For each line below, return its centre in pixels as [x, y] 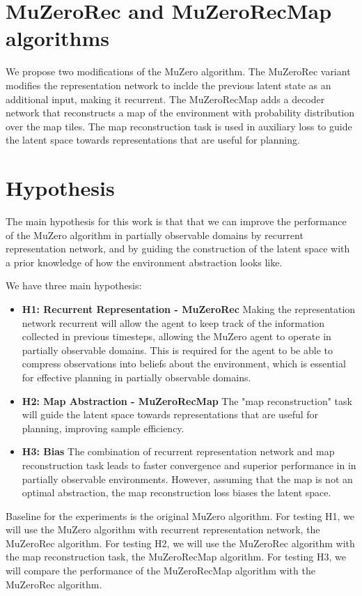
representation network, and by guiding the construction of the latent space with [178, 249]
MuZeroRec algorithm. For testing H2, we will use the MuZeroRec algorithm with [180, 543]
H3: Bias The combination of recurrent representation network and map [178, 451]
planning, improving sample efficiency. [103, 428]
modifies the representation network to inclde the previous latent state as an [168, 85]
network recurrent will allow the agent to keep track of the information [173, 322]
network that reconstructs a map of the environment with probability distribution [180, 113]
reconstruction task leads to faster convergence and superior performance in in [189, 465]
